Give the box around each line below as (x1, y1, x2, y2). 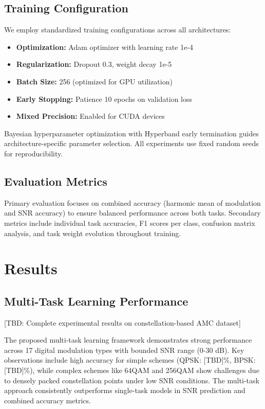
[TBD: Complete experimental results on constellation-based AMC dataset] (4, 317, 241, 328)
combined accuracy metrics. (4, 395, 91, 405)
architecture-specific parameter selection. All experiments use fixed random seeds (4, 138, 259, 149)
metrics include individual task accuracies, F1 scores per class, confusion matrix (4, 217, 255, 228)
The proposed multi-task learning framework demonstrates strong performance (4, 334, 252, 345)
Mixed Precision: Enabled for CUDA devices (16, 111, 165, 121)
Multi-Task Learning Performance (4, 293, 188, 309)
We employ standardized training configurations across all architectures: (4, 24, 231, 35)
